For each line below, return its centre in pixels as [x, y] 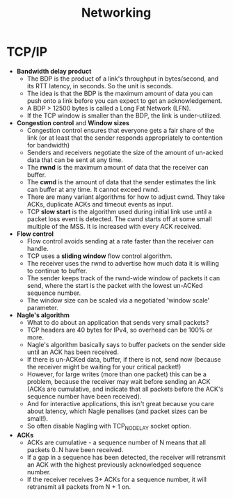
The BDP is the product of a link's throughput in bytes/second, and [123, 79]
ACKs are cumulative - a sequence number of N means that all [116, 442]
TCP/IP [27, 52]
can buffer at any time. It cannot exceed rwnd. [93, 189]
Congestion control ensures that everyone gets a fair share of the [121, 130]
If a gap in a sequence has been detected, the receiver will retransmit [126, 457]
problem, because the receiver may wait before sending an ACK [119, 381]
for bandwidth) [48, 145]
